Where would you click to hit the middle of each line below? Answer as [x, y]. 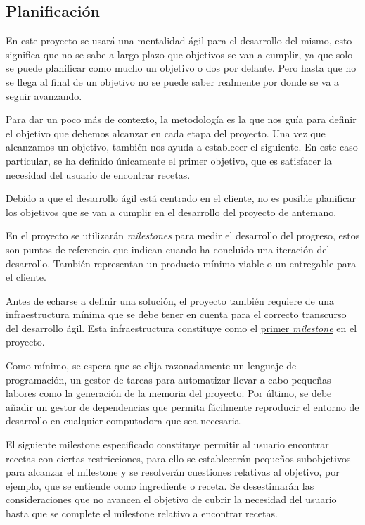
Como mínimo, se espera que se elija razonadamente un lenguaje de [151, 366]
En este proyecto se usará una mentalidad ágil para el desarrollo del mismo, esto [179, 40]
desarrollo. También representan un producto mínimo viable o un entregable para [181, 263]
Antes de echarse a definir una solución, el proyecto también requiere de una [170, 300]
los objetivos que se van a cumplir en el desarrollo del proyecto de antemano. [171, 211]
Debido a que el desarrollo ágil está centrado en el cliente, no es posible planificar [181, 198]
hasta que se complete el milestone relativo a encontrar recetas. [142, 513]
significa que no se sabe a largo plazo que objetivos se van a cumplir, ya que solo [179, 54]
